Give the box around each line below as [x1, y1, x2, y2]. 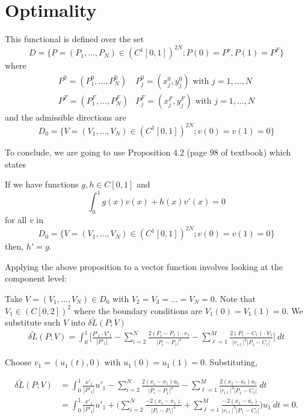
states [5, 157, 26, 170]
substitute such [5, 316, 61, 329]
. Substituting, [204, 356, 257, 368]
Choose [5, 356, 32, 368]
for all [5, 213, 27, 226]
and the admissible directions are [5, 110, 126, 123]
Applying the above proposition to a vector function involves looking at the [5, 260, 283, 273]
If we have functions [5, 178, 79, 191]
